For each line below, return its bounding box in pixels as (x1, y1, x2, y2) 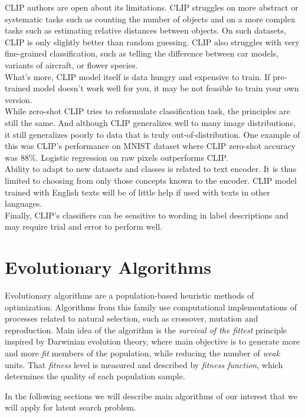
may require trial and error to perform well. (5, 220, 163, 233)
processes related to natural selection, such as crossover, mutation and (5, 312, 258, 325)
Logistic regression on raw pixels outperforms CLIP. (41, 151, 228, 163)
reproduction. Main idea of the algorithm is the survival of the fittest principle (5, 323, 287, 336)
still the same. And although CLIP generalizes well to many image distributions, (5, 116, 296, 128)
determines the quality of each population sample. (5, 370, 185, 382)
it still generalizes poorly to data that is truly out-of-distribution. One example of (5, 128, 300, 140)
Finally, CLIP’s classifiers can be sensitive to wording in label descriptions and (5, 208, 288, 221)
